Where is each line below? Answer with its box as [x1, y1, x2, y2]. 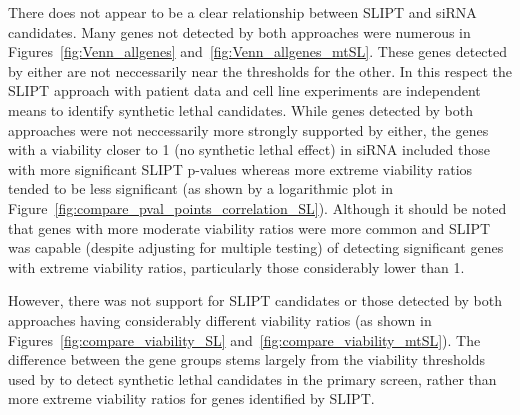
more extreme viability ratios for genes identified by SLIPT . [8, 388, 375, 409]
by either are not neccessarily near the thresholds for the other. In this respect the [8, 60, 512, 81]
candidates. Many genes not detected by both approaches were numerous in [8, 21, 471, 42]
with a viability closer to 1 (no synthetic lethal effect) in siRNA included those [8, 139, 490, 160]
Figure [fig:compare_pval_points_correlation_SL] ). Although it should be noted [8, 197, 507, 218]
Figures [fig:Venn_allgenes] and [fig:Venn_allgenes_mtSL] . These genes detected [8, 41, 508, 62]
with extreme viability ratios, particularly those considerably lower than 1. [8, 256, 465, 277]
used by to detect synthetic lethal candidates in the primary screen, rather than [8, 368, 497, 389]
